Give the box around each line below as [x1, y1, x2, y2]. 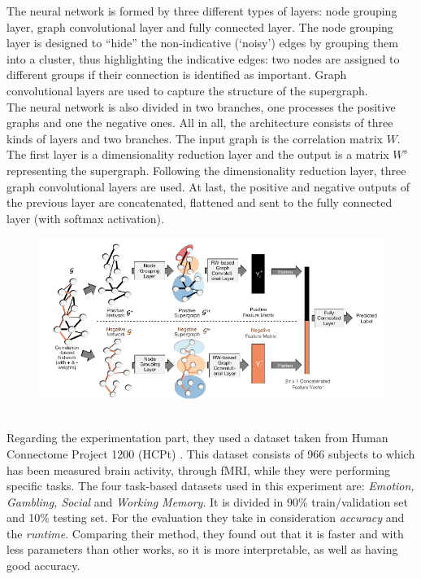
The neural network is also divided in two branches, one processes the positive [7, 98, 396, 115]
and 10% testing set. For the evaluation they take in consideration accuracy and [7, 509, 405, 526]
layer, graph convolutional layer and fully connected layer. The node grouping [7, 18, 393, 35]
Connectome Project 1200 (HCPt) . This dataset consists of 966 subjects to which [7, 445, 415, 462]
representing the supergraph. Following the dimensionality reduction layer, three [7, 161, 406, 178]
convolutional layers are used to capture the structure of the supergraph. [7, 81, 368, 99]
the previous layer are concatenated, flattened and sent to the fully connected [7, 194, 393, 211]
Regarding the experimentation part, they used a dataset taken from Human [7, 429, 388, 446]
